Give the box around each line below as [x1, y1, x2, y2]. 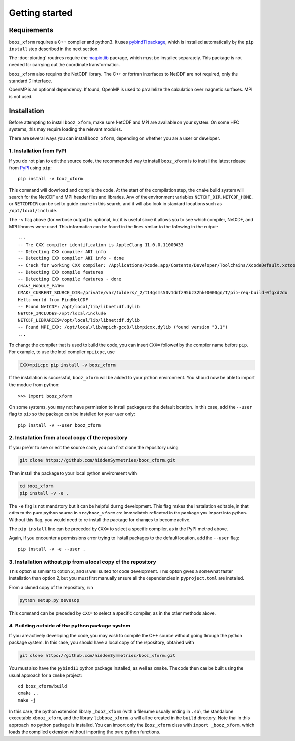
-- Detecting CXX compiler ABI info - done [18, 256, 124, 261]
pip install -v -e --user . [18, 546, 86, 552]
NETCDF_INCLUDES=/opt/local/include [18, 311, 106, 316]
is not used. [9, 93, 33, 99]
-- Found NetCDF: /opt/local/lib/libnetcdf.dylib [18, 304, 140, 310]
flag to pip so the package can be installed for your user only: [9, 411, 135, 417]
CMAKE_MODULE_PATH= [18, 283, 65, 288]
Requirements [9, 26, 54, 34]
